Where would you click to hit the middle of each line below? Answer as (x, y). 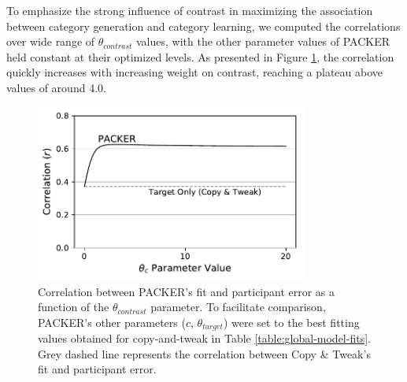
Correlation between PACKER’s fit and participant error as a (187, 291)
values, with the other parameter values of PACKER (263, 41)
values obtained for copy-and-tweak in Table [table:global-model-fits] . (204, 338)
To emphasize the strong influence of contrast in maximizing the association (190, 10)
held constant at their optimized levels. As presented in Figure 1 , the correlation (200, 56)
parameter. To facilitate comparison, (238, 307)
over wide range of (51, 41)
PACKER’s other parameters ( (112, 322)
